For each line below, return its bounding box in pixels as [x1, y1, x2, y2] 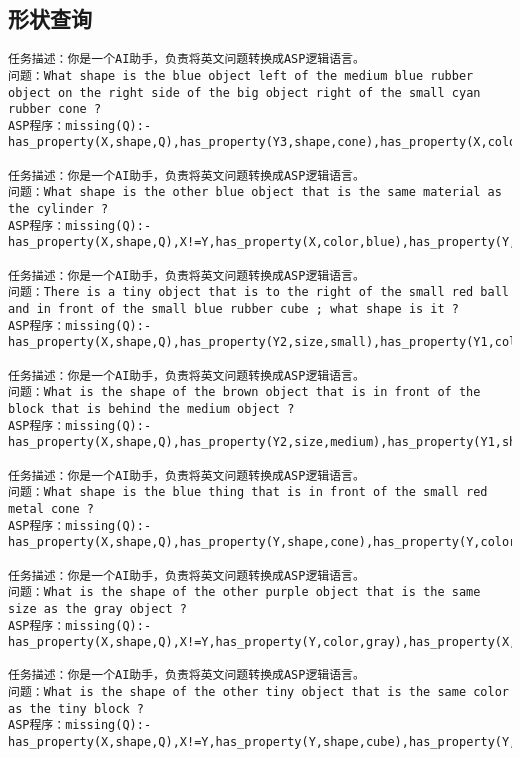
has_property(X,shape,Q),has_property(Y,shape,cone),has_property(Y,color [8, 535, 517, 550]
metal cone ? [8, 501, 94, 516]
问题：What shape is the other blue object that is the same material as [8, 185, 502, 200]
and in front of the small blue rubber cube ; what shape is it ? [8, 302, 460, 317]
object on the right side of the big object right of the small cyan [8, 85, 481, 100]
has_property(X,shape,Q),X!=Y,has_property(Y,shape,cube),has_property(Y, [8, 735, 517, 750]
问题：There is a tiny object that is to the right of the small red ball [8, 285, 509, 300]
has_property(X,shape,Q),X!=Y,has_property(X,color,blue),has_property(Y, [8, 235, 517, 250]
